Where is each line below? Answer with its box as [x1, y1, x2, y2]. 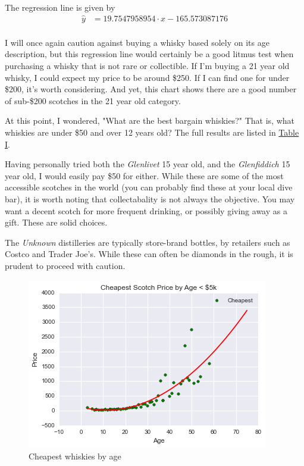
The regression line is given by [5, 1, 115, 13]
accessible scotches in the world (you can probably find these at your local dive [5, 181, 293, 193]
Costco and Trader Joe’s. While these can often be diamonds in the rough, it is [5, 248, 293, 260]
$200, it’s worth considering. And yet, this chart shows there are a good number [5, 83, 297, 95]
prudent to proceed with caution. [5, 259, 126, 271]
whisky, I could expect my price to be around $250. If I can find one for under [5, 71, 290, 83]
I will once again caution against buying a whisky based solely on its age [5, 36, 269, 48]
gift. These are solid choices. [5, 216, 108, 229]
